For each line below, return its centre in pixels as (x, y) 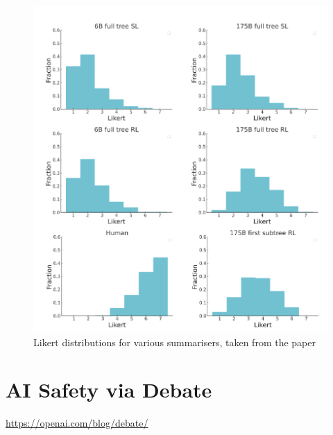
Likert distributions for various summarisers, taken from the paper (174, 342)
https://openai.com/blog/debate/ (77, 423)
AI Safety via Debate (109, 390)
